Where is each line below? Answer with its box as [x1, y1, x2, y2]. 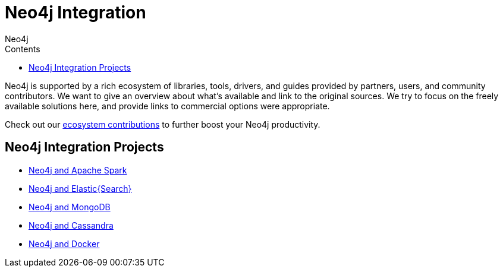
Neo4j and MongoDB [29, 201, 111, 212]
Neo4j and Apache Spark [29, 165, 127, 175]
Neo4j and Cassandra [29, 220, 114, 230]
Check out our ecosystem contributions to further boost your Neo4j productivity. [5, 119, 320, 129]
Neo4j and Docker [29, 238, 100, 249]
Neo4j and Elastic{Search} [29, 183, 132, 194]
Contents [5, 43, 40, 54]
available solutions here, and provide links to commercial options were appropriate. [5, 100, 330, 111]
